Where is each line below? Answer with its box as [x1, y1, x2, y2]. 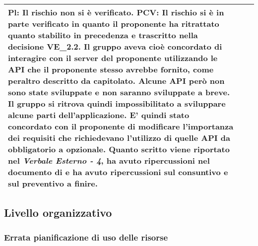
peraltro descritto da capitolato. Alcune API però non [8, 75, 225, 86]
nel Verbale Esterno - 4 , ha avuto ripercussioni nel [8, 155, 210, 166]
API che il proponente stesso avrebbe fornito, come [8, 63, 214, 75]
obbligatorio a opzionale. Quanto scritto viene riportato [8, 143, 230, 155]
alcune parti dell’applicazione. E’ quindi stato [8, 109, 190, 121]
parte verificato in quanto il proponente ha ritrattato [8, 18, 219, 29]
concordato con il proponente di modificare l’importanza [8, 121, 234, 132]
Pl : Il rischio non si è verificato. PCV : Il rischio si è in [8, 6, 224, 18]
